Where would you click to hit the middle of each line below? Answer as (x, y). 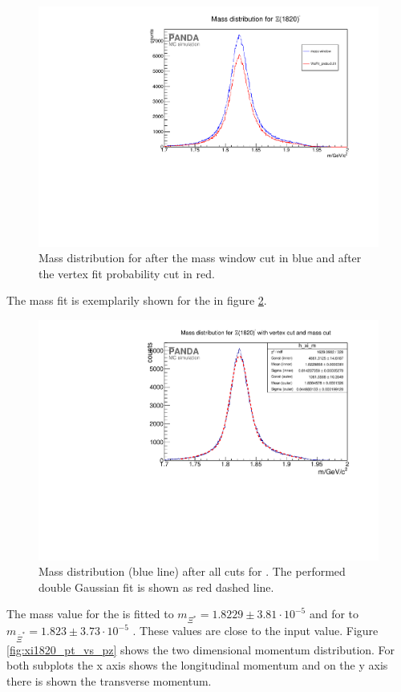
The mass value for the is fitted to (90, 614)
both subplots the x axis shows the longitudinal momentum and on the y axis (197, 665)
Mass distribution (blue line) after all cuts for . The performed (192, 571)
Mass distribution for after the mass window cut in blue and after (200, 258)
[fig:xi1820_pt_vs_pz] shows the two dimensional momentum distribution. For (201, 649)
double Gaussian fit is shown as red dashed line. (156, 587)
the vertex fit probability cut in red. (127, 273)
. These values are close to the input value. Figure (255, 631)
